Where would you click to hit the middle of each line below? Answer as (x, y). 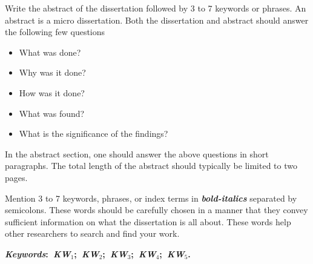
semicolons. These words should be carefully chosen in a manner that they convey (156, 210)
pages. (16, 177)
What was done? (50, 52)
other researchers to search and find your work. (92, 233)
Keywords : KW (38, 253)
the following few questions (55, 32)
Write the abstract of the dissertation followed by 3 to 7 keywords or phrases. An (156, 8)
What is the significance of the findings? (94, 134)
